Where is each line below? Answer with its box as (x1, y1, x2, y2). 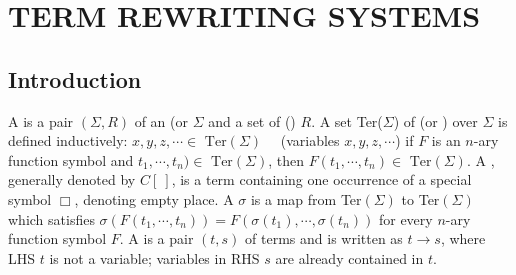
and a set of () (208, 110, 296, 131)
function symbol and (8, 149, 134, 170)
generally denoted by (8, 169, 136, 190)
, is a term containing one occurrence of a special (171, 169, 472, 190)
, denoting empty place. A (74, 188, 234, 209)
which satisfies (8, 208, 95, 229)
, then (268, 149, 305, 170)
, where (440, 228, 486, 249)
